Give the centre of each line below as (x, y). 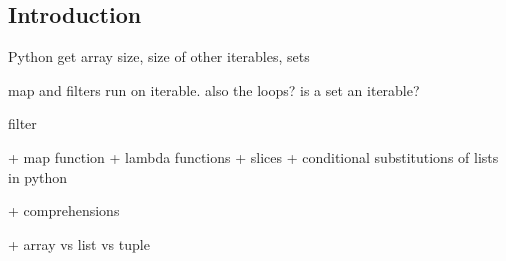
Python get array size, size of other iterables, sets (159, 56)
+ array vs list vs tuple (79, 243)
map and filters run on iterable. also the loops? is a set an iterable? (214, 89)
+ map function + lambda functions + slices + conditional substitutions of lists (253, 156)
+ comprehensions (64, 210)
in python (38, 176)
